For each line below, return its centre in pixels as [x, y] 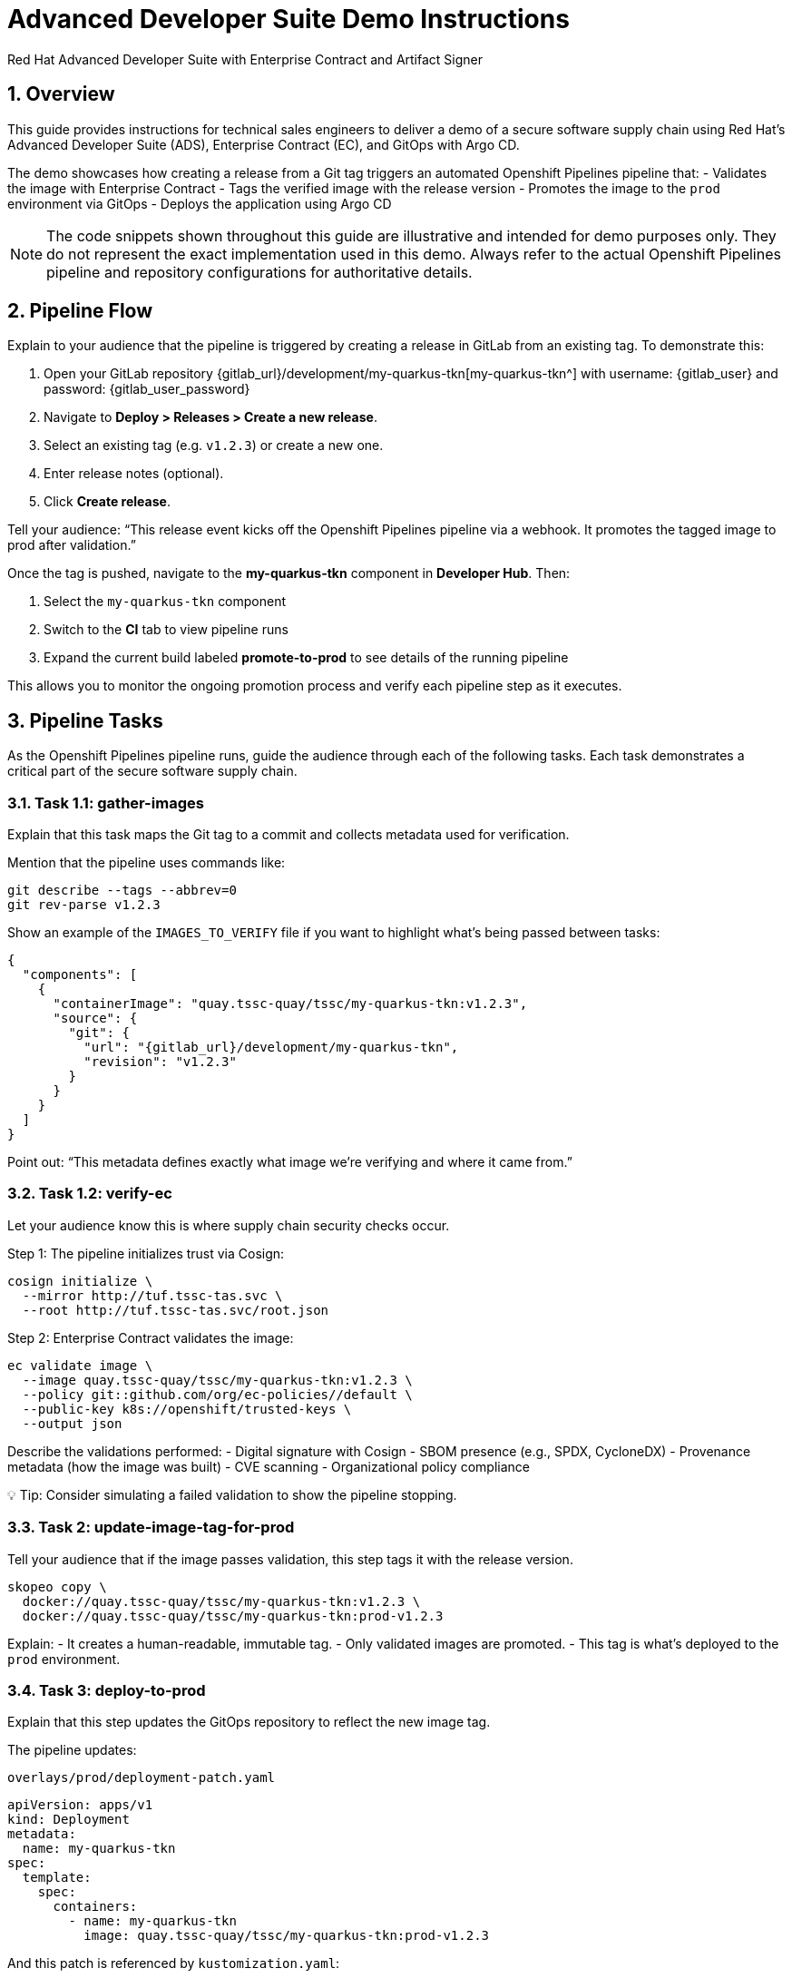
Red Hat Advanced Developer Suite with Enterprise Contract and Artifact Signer [245, 59]
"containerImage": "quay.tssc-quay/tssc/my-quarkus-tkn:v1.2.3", [290, 1004]
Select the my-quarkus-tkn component [165, 602]
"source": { [95, 1018]
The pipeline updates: [72, 1750]
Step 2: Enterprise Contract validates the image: [151, 1337]
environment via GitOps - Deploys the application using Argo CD [200, 203]
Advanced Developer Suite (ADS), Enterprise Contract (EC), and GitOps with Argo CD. [264, 144]
